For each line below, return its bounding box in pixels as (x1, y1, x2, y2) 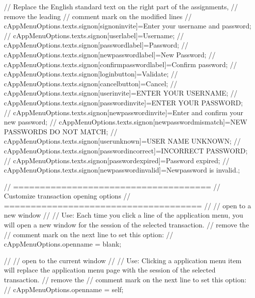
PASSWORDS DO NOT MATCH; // (4, 126, 117, 136)
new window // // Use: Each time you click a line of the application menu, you (4, 210, 243, 220)
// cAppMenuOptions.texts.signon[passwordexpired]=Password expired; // (4, 155, 229, 165)
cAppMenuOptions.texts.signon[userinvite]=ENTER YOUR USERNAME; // (4, 88, 238, 98)
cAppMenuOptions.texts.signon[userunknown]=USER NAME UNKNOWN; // (4, 136, 241, 146)
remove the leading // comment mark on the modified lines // (4, 11, 192, 21)
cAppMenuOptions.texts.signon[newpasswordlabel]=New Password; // (4, 49, 216, 59)
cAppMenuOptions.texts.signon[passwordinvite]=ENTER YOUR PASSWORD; (4, 97, 243, 107)
